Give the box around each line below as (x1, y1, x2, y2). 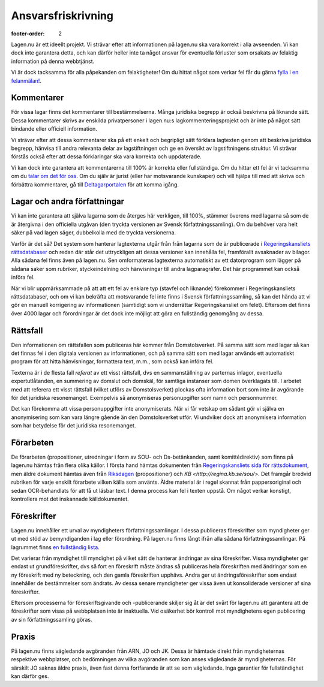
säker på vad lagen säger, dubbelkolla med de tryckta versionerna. (11, 229, 176, 236)
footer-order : (11, 30, 45, 37)
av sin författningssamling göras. (11, 616, 92, 623)
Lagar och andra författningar (11, 197, 125, 207)
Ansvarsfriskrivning (11, 9, 114, 22)
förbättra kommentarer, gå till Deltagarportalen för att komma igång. (11, 180, 179, 188)
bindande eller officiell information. (11, 125, 97, 132)
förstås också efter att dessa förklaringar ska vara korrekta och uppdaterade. (11, 153, 202, 160)
